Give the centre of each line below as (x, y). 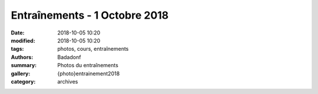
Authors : (22, 57)
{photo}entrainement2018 (89, 74)
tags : (17, 49)
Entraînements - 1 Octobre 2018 (90, 15)
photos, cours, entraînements (93, 49)
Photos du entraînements (88, 65)
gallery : (21, 74)
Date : (18, 33)
